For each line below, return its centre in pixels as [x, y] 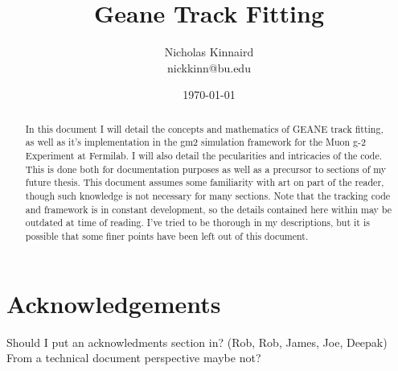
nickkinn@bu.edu [209, 67]
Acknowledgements [114, 303]
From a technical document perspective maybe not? [134, 358]
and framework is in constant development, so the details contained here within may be [208, 209]
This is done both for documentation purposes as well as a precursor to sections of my [206, 169]
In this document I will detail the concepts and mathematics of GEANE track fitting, [204, 128]
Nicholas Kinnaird [209, 52]
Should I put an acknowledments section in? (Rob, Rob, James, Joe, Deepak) [197, 342]
